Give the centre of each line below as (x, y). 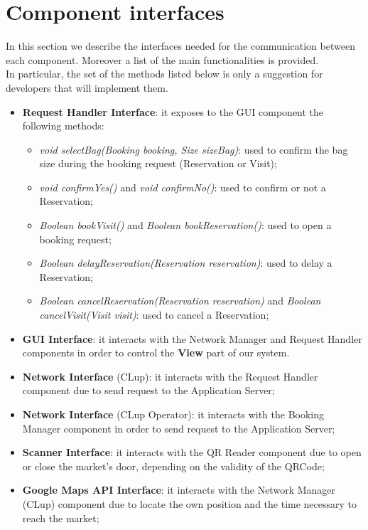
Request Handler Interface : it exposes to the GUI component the (173, 111)
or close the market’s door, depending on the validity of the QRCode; (173, 466)
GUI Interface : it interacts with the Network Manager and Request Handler (192, 338)
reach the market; (61, 518)
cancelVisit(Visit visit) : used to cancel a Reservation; (154, 315)
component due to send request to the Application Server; (148, 390)
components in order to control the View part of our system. (156, 353)
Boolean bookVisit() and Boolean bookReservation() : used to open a (185, 225)
